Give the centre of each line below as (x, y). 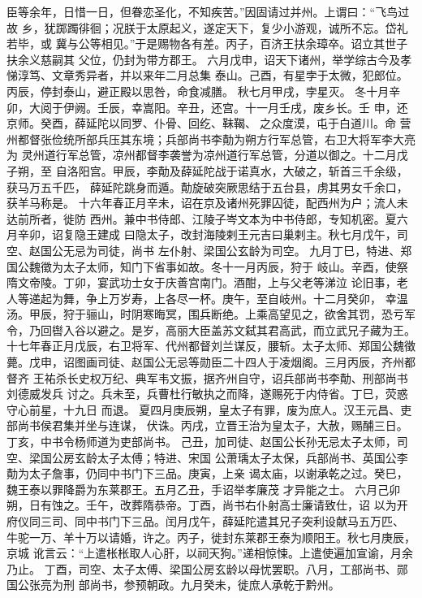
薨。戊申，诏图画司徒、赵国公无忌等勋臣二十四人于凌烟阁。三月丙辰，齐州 (205, 362)
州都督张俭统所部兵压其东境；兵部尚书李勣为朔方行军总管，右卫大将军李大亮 (211, 139)
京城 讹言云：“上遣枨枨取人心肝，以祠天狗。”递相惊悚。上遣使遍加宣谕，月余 (210, 553)
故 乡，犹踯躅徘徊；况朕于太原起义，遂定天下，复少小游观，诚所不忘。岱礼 (207, 27)
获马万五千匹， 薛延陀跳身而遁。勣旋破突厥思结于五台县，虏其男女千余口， (207, 186)
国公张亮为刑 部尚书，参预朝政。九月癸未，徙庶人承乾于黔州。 (173, 585)
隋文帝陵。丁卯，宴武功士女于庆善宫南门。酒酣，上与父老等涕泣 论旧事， (202, 282)
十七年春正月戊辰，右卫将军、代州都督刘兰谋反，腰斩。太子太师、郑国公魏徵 (211, 346)
